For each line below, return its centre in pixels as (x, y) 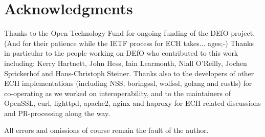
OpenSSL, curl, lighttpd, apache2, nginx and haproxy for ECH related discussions (132, 103)
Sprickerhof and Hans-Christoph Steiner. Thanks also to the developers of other (129, 73)
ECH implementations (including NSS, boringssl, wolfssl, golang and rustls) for (128, 83)
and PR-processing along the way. (57, 113)
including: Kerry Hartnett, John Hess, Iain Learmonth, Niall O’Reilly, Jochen (126, 63)
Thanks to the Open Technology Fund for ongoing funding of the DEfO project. (130, 33)
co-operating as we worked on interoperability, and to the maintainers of (117, 93)
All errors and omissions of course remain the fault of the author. (106, 130)
